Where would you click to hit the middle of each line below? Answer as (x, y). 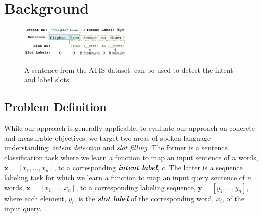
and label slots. (48, 79)
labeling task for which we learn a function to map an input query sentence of (125, 177)
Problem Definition (55, 107)
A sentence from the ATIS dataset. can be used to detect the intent (129, 69)
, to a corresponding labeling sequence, (136, 187)
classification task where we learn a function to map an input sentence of (117, 157)
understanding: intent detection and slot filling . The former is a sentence (116, 148)
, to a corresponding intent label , (107, 167)
